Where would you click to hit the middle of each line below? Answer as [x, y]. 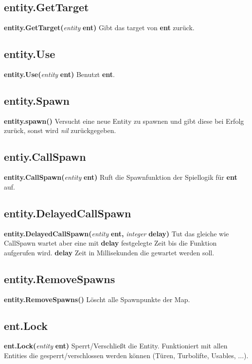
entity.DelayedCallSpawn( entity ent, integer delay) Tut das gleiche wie [117, 233]
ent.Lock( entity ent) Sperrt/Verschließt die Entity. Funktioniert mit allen [116, 346]
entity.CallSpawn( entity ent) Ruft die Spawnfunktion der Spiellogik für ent [121, 177]
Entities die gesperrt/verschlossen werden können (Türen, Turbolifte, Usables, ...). [126, 355]
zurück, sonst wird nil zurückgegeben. [60, 130]
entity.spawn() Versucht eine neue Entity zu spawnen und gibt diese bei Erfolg [124, 121]
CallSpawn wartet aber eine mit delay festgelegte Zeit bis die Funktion [110, 243]
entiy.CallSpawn [45, 157]
